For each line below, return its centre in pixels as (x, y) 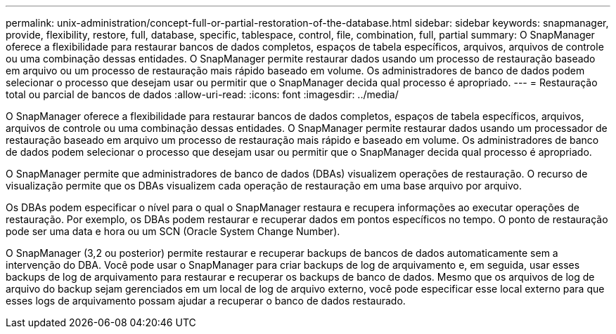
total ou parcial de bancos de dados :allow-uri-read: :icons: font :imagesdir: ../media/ (202, 94)
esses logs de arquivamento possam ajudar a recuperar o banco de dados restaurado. (206, 301)
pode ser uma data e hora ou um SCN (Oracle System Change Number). (173, 231)
